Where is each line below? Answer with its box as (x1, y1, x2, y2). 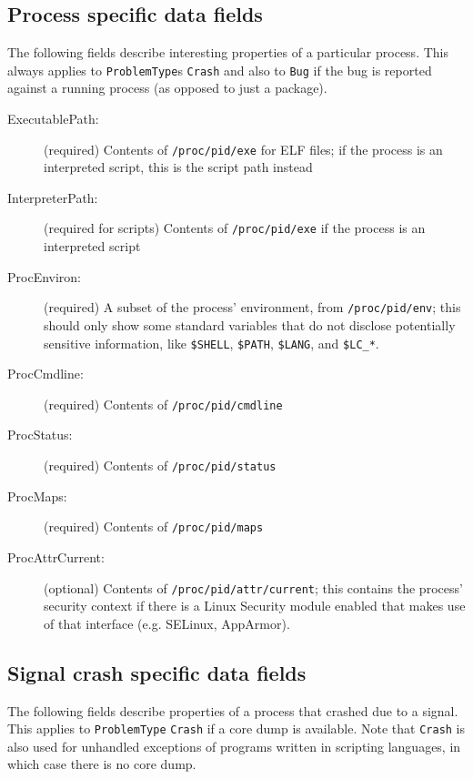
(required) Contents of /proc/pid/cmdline (44, 394, 283, 413)
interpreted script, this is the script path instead (44, 157, 313, 177)
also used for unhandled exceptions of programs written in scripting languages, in (7, 736, 461, 755)
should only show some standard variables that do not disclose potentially (44, 315, 456, 334)
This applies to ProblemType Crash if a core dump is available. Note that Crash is (7, 719, 466, 738)
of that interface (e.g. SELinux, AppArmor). (44, 613, 290, 632)
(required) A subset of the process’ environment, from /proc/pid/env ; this (44, 298, 461, 317)
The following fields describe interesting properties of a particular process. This (7, 43, 448, 62)
